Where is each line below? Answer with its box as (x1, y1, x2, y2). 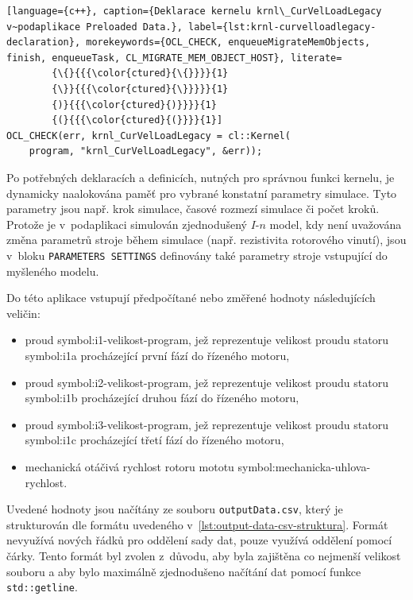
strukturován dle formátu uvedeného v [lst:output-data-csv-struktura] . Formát (6, 516, 388, 532)
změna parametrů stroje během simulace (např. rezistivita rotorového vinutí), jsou (6, 231, 407, 248)
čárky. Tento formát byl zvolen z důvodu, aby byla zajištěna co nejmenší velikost (6, 547, 401, 563)
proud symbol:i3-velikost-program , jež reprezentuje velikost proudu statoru (25, 416, 388, 432)
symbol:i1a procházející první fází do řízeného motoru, (25, 346, 290, 363)
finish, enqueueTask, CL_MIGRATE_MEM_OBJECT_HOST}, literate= (6, 52, 342, 64)
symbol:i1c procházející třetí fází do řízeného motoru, (25, 432, 284, 448)
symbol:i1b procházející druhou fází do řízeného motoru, (25, 389, 299, 406)
